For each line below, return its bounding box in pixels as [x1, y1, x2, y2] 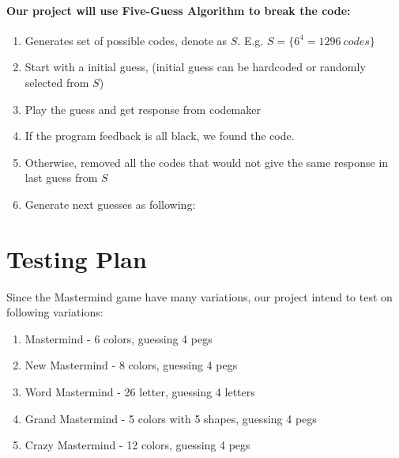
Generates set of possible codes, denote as [24, 32, 228, 48]
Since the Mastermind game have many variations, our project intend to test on [6, 288, 393, 305]
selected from [24, 74, 89, 90]
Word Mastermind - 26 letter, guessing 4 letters [24, 384, 255, 400]
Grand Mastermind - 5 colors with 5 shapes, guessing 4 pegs [24, 410, 317, 426]
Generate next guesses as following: [24, 195, 196, 212]
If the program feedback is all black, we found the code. [24, 127, 295, 144]
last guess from [24, 169, 98, 186]
